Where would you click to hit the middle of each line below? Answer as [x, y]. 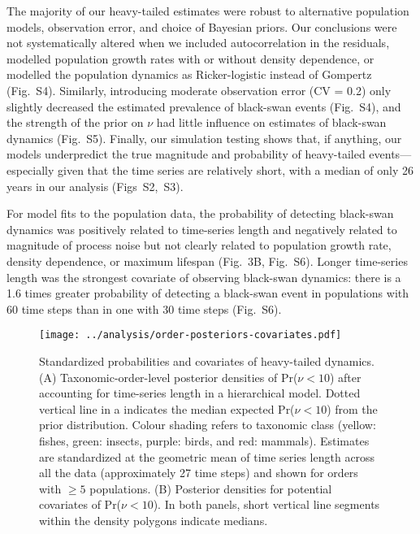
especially [30, 169]
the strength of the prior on [75, 122]
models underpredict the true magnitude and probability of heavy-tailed [186, 154]
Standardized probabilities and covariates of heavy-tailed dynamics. [207, 360]
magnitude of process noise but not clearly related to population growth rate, [199, 245]
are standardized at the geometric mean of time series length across [207, 456]
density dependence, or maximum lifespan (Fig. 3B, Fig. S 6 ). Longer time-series [207, 260]
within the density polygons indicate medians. [154, 520]
